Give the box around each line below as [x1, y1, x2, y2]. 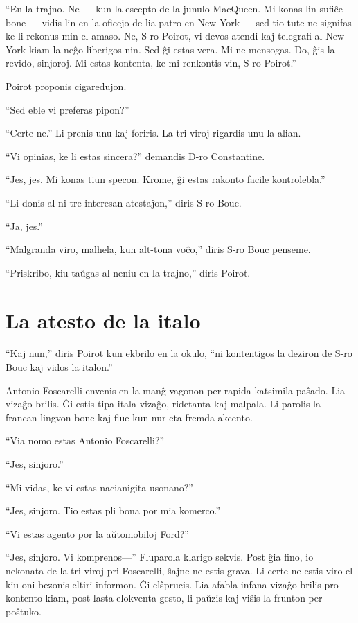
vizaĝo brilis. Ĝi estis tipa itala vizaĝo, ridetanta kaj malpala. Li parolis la [6, 396, 321, 411]
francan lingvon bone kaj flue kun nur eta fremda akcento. [6, 410, 253, 424]
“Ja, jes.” [6, 218, 43, 233]
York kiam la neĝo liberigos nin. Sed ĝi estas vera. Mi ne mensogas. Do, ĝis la [6, 42, 335, 56]
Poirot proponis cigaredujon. [6, 78, 127, 93]
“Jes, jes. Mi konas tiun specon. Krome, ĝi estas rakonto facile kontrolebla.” [6, 172, 325, 186]
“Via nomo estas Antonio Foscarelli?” [6, 433, 165, 448]
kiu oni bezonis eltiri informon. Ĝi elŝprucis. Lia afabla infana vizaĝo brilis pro [6, 577, 339, 591]
